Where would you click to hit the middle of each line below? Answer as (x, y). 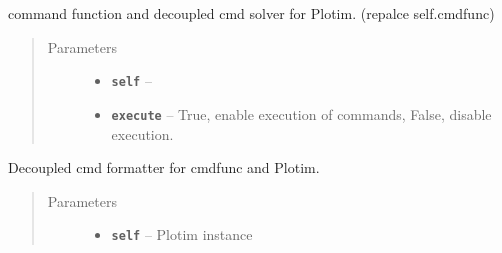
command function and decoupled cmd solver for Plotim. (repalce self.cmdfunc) (251, 13)
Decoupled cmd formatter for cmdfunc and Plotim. (164, 167)
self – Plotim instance (182, 234)
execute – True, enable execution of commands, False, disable (301, 113)
